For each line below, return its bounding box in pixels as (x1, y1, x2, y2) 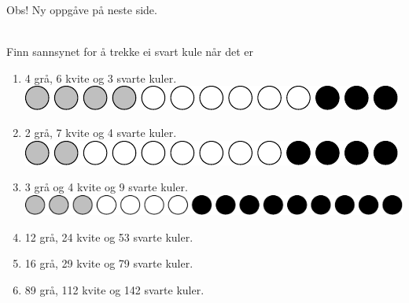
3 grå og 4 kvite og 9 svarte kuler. (24, 179, 188, 195)
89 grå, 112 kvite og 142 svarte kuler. (24, 281, 204, 297)
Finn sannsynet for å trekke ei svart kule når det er (6, 43, 254, 60)
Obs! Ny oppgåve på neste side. (6, 2, 157, 17)
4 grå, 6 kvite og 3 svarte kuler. (24, 69, 177, 86)
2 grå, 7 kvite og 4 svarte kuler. (24, 124, 177, 140)
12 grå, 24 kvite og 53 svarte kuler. (24, 228, 193, 245)
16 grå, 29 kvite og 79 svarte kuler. (24, 255, 193, 272)
